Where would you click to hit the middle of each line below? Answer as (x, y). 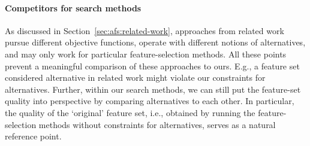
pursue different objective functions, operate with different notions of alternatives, (155, 42)
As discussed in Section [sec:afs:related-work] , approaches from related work (145, 30)
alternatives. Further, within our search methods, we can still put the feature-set (153, 89)
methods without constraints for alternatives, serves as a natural (157, 124)
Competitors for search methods (73, 7)
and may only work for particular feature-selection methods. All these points (146, 54)
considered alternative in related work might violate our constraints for (135, 77)
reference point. (33, 136)
